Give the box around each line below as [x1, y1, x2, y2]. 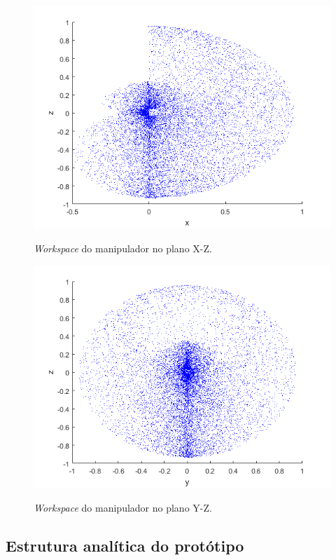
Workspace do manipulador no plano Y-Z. [34, 500, 212, 514]
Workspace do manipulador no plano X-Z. [34, 240, 212, 255]
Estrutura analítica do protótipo [6, 534, 244, 556]
